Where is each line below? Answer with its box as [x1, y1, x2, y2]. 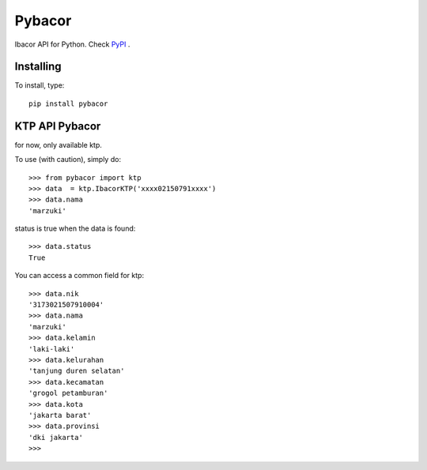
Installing [14, 60, 62, 73]
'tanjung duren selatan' [28, 367, 125, 375]
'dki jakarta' [28, 433, 83, 442]
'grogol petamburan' [28, 389, 108, 398]
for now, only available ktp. [14, 140, 103, 149]
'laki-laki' [28, 344, 75, 353]
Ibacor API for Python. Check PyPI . [14, 39, 130, 49]
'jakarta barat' [28, 411, 92, 419]
